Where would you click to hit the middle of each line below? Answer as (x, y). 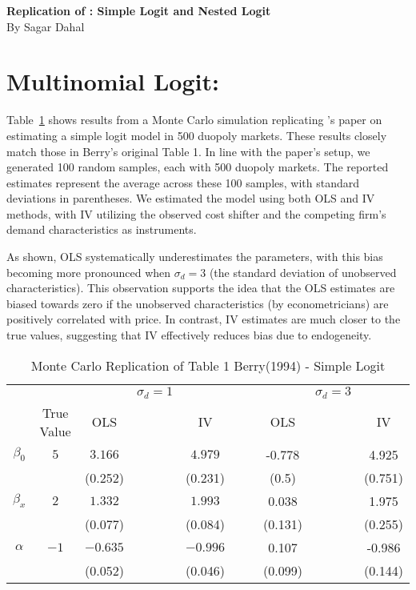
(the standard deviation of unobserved (303, 272)
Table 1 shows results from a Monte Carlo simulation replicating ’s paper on (194, 120)
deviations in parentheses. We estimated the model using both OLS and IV (191, 198)
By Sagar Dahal (46, 26)
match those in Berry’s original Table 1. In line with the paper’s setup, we (188, 151)
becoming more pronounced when (89, 272)
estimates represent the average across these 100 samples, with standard (183, 182)
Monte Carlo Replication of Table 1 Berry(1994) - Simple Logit (208, 365)
